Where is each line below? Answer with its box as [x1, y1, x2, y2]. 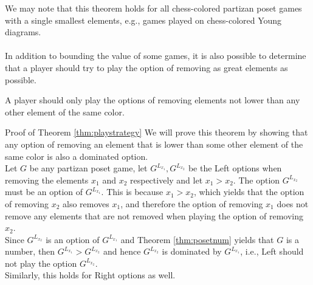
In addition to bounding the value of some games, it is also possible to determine [5, 49, 306, 62]
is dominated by [162, 245, 222, 258]
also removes [63, 197, 109, 210]
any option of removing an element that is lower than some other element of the [5, 137, 303, 150]
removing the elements [5, 173, 89, 186]
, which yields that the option [194, 185, 304, 198]
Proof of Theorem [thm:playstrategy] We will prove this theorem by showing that [5, 126, 308, 139]
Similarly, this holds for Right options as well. [5, 269, 176, 281]
